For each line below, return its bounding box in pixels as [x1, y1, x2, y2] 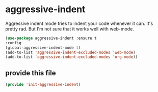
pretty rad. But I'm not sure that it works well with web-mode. [5, 25, 134, 32]
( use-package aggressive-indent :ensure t [5, 36, 97, 41]
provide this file [5, 69, 56, 77]
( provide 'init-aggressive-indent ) [5, 82, 81, 87]
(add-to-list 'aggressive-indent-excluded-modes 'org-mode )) [5, 54, 138, 59]
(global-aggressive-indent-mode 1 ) [5, 45, 81, 50]
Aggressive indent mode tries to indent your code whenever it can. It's [5, 20, 153, 26]
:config [5, 40, 22, 45]
